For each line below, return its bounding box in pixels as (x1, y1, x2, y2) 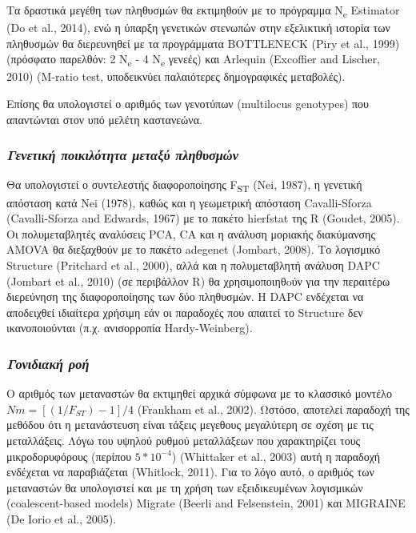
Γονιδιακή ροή (6, 353, 90, 373)
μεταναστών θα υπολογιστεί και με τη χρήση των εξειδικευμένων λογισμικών (6, 479, 363, 495)
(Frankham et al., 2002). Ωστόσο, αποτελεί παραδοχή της (137, 400, 410, 417)
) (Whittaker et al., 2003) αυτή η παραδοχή (171, 447, 381, 464)
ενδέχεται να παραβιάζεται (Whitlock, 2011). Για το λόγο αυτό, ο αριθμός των (6, 463, 374, 480)
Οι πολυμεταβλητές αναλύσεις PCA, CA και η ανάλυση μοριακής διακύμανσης (6, 225, 375, 242)
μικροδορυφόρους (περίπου (6, 447, 132, 464)
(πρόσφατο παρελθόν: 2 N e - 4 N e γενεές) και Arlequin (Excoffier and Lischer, (6, 50, 380, 70)
